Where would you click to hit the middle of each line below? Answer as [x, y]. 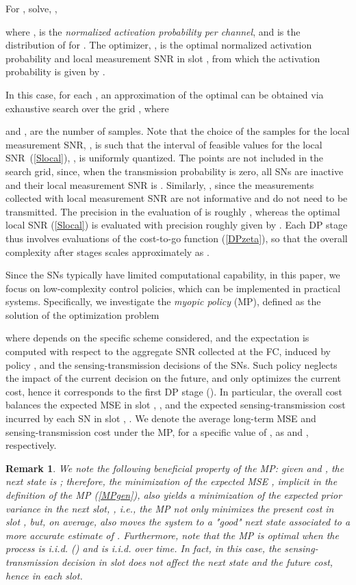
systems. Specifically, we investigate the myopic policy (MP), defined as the [163, 301]
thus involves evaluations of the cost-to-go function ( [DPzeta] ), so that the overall [177, 238]
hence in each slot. [44, 575]
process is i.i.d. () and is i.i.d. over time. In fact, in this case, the [143, 548]
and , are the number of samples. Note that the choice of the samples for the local [178, 131]
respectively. [31, 445]
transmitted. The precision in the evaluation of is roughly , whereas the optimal [173, 211]
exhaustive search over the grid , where [87, 108]
